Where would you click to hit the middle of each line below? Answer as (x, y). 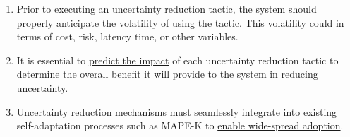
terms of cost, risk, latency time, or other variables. (127, 36)
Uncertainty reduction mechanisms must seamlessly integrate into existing (177, 111)
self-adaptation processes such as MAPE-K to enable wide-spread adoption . (180, 125)
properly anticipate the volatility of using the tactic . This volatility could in (180, 22)
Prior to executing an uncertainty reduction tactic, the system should (167, 8)
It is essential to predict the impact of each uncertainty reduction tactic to (177, 60)
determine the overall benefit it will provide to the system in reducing (167, 74)
